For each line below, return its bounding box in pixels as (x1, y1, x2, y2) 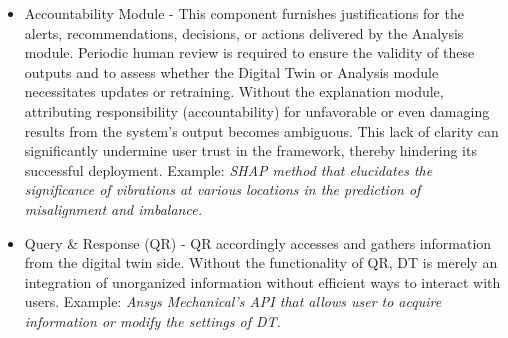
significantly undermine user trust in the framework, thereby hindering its (24, 140, 477, 161)
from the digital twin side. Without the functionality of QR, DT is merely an (24, 252, 498, 273)
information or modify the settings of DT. (24, 310, 281, 331)
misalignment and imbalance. (24, 198, 202, 219)
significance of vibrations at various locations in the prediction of (24, 179, 421, 200)
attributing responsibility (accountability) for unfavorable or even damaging (24, 100, 490, 121)
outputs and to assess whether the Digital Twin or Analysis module (24, 61, 439, 82)
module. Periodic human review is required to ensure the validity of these (24, 42, 475, 63)
